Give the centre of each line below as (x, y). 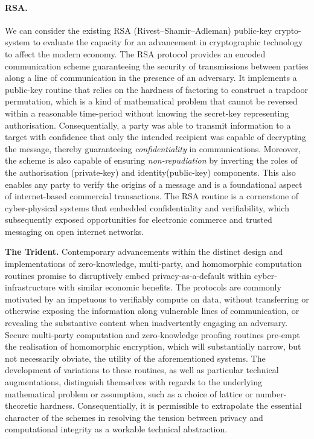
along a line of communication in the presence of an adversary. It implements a (151, 78)
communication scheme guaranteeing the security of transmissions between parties (157, 66)
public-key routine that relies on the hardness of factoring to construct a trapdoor (156, 89)
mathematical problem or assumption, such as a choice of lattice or (129, 393)
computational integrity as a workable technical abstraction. (116, 429)
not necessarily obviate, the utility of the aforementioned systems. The (135, 358)
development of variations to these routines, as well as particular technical (142, 370)
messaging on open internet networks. (75, 231)
